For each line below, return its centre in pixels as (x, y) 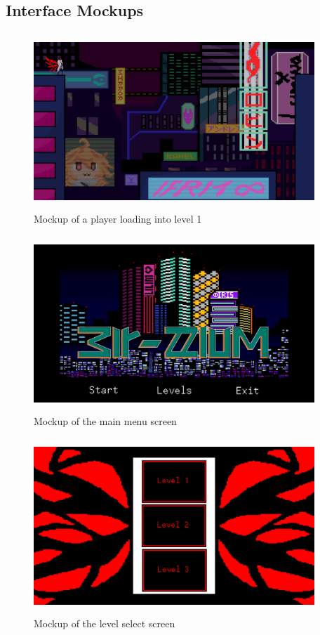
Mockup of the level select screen (105, 623)
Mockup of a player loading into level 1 (118, 218)
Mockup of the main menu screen (105, 420)
